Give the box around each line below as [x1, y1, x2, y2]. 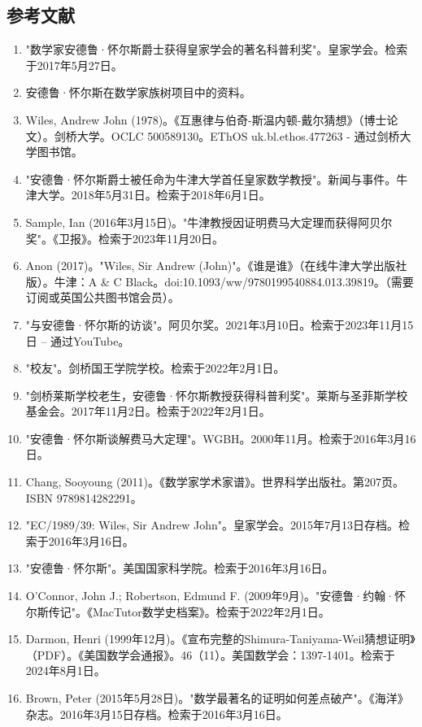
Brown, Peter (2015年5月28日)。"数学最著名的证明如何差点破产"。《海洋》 [25, 690, 409, 707]
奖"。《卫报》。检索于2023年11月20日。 [25, 229, 224, 246]
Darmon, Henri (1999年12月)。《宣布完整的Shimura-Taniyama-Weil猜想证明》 [25, 630, 415, 647]
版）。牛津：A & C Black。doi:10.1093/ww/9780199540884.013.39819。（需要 [25, 272, 414, 289]
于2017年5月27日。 [25, 56, 123, 73]
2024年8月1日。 [25, 662, 106, 679]
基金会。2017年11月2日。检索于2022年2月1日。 [25, 403, 271, 420]
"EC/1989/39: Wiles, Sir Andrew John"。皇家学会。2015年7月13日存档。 [25, 516, 399, 533]
